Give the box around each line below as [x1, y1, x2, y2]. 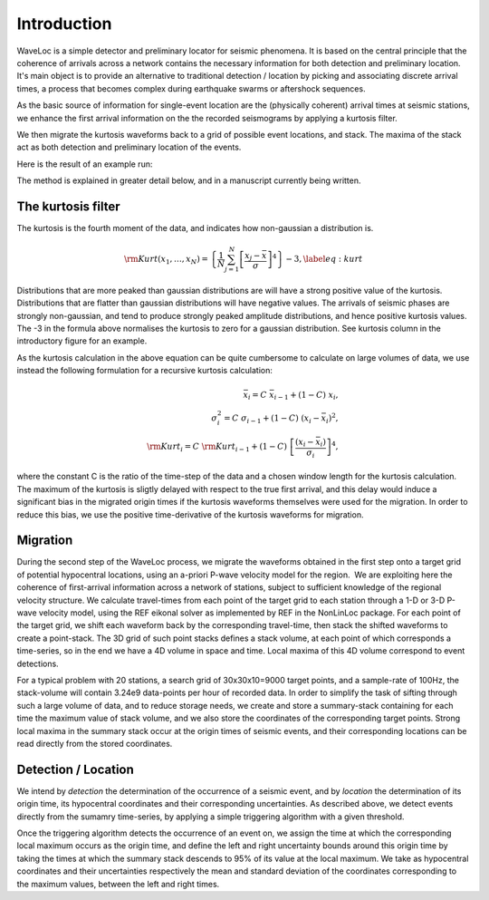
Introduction [16, 14, 112, 34]
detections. [16, 658, 59, 669]
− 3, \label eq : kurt [285, 254, 363, 265]
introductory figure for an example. [16, 335, 148, 346]
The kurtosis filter [16, 198, 121, 214]
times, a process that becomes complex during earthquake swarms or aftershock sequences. [16, 82, 366, 94]
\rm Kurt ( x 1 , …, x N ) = [123, 254, 208, 266]
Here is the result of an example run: [16, 159, 153, 169]
